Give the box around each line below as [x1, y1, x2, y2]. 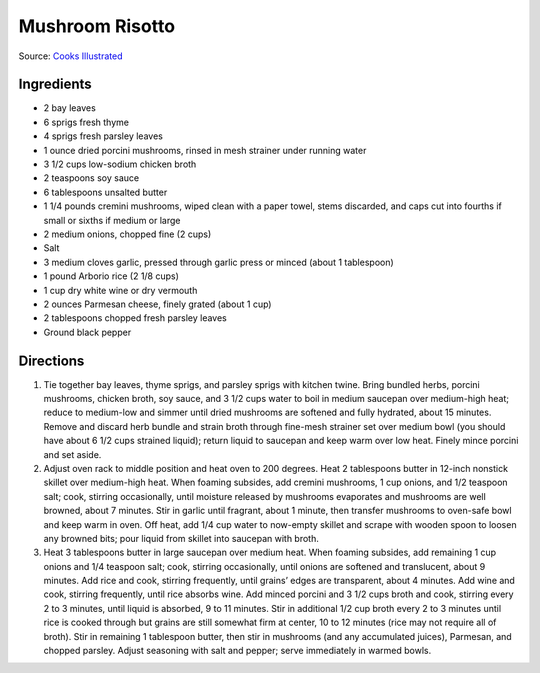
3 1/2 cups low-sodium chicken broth [43, 158, 197, 170]
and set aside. [43, 448, 102, 460]
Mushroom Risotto [18, 15, 175, 37]
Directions [18, 352, 85, 369]
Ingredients [18, 76, 92, 93]
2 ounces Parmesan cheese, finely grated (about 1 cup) [43, 298, 272, 310]
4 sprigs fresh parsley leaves [43, 130, 164, 142]
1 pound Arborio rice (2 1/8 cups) [43, 270, 180, 282]
